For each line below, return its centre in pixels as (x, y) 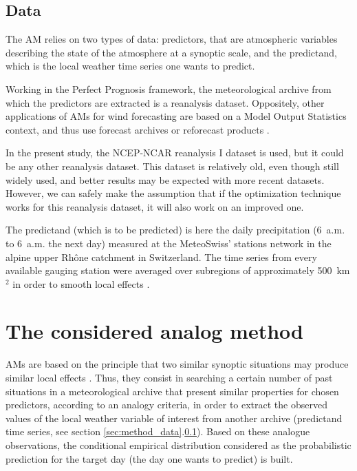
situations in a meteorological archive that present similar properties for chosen (172, 391)
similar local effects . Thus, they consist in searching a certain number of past (169, 378)
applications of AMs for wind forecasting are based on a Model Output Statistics (176, 116)
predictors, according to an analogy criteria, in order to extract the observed (166, 405)
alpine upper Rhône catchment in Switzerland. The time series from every (161, 257)
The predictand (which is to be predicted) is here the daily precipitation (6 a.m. (175, 230)
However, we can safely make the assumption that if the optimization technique (173, 193)
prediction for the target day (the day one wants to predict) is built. (149, 458)
